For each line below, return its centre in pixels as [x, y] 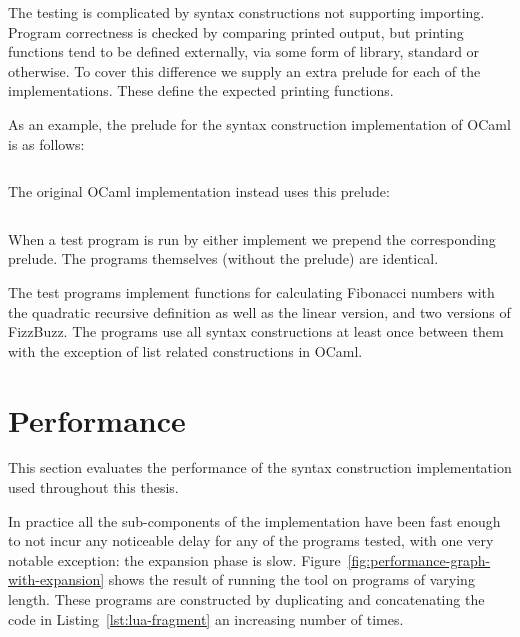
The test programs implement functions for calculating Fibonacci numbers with [251, 291]
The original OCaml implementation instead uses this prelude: [199, 191]
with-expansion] [56, 579]
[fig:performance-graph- [419, 559]
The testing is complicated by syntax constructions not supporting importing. [246, 12]
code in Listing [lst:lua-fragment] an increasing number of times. [206, 618]
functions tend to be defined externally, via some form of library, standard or [244, 51]
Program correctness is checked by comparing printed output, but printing [236, 31]
